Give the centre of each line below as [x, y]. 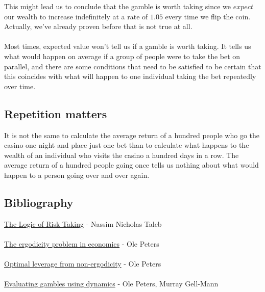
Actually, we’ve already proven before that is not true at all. [98, 26]
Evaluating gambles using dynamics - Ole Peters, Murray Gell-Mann [111, 284]
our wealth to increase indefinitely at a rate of [76, 16]
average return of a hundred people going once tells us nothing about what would [131, 165]
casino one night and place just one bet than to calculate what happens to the [127, 145]
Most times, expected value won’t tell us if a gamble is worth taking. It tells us [128, 46]
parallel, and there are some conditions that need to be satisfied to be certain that [133, 66]
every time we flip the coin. [208, 16]
